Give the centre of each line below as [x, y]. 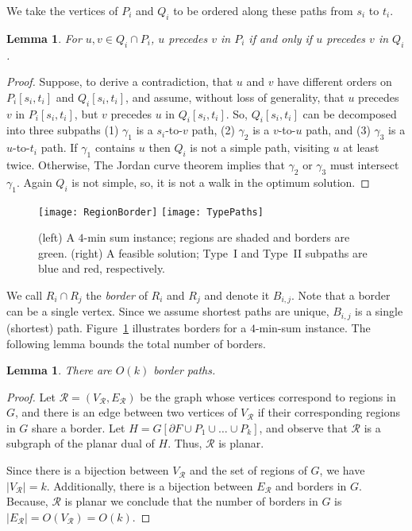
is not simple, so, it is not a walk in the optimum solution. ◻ [221, 182]
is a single [379, 311]
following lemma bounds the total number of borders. [136, 343]
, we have [342, 470]
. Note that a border [341, 295]
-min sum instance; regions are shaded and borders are [217, 237]
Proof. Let [31, 396]
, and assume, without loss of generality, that [235, 97]
